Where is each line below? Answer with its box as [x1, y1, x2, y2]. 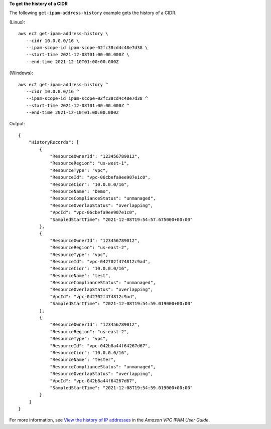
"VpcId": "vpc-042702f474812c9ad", [50, 294, 138, 299]
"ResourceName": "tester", [50, 357, 116, 363]
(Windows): [9, 70, 34, 76]
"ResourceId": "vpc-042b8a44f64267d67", [50, 343, 151, 348]
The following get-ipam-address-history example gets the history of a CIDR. [9, 10, 177, 16]
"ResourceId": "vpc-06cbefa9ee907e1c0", [50, 174, 151, 180]
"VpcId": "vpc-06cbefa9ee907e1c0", [50, 209, 138, 216]
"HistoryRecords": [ [28, 139, 79, 145]
